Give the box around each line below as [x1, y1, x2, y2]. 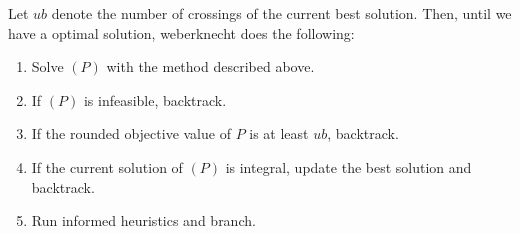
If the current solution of [31, 156, 183, 177]
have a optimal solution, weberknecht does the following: [8, 22, 355, 43]
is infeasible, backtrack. [83, 89, 227, 110]
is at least [249, 123, 309, 144]
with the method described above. [106, 56, 315, 77]
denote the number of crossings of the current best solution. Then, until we [51, 3, 512, 23]
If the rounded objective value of [31, 123, 231, 144]
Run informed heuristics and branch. [31, 210, 256, 231]
